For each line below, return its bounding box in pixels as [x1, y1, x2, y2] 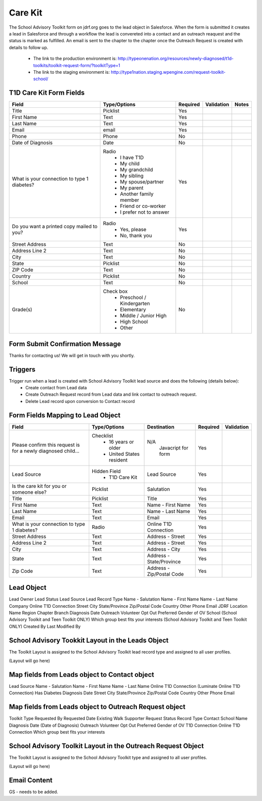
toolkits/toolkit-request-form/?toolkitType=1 [33, 62, 121, 68]
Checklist [91, 432, 114, 439]
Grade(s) [12, 306, 33, 313]
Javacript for [159, 444, 189, 451]
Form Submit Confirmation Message [9, 340, 121, 348]
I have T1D [119, 154, 144, 161]
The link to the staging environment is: [33, 69, 110, 75]
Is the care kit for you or [12, 483, 67, 489]
